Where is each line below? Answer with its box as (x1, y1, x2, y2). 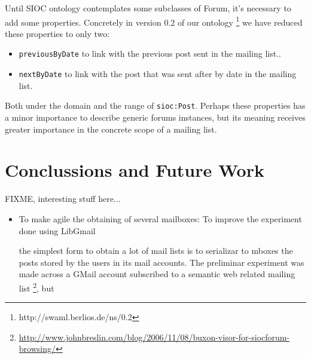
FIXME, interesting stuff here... (5, 192, 121, 205)
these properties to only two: (5, 27, 110, 39)
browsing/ (19, 342, 56, 355)
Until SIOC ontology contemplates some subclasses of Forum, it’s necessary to (5, 2, 291, 14)
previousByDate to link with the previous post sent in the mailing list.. (19, 47, 281, 60)
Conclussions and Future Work (5, 158, 264, 182)
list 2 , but (19, 280, 54, 294)
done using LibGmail (19, 224, 96, 237)
